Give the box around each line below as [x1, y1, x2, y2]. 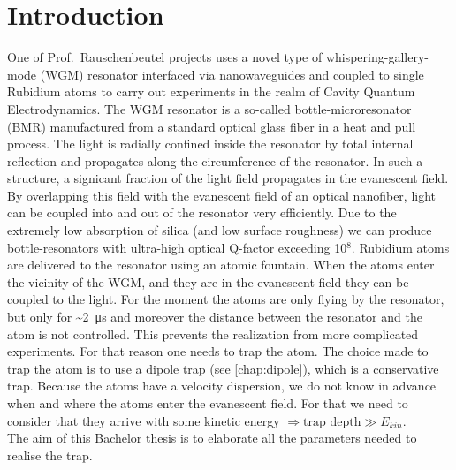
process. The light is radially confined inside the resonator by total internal [7, 134, 414, 153]
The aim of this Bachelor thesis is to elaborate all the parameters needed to [7, 428, 417, 447]
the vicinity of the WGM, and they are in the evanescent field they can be [7, 272, 409, 291]
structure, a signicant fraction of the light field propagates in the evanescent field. [7, 169, 449, 187]
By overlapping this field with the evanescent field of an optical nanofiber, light [7, 186, 437, 204]
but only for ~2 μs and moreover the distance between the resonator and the [7, 307, 422, 326]
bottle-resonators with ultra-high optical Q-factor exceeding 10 [7, 238, 347, 256]
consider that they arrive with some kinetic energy [7, 411, 280, 429]
